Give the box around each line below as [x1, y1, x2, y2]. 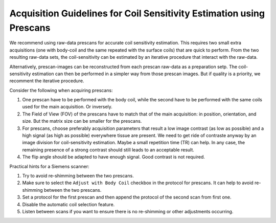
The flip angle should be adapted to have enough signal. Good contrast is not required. [22, 154, 205, 160]
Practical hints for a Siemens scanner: [9, 163, 89, 169]
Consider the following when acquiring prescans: [9, 87, 113, 93]
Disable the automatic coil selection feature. [22, 201, 115, 207]
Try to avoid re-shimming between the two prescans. [22, 172, 134, 179]
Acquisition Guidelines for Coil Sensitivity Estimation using [9, 8, 265, 19]
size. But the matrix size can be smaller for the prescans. [22, 118, 142, 124]
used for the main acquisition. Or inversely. [22, 104, 112, 110]
